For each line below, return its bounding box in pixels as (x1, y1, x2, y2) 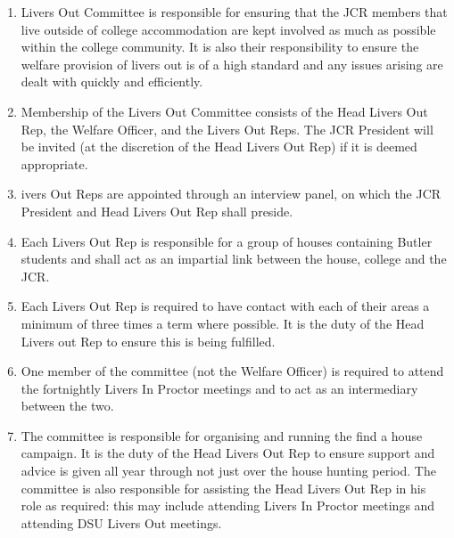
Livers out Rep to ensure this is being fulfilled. (21, 331, 276, 350)
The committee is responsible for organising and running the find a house (21, 426, 423, 444)
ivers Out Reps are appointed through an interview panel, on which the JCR (21, 184, 442, 203)
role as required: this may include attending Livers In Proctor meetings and (21, 496, 435, 515)
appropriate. (21, 154, 88, 173)
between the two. (21, 396, 114, 415)
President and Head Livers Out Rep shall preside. (21, 201, 293, 220)
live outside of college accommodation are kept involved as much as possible (21, 20, 436, 38)
